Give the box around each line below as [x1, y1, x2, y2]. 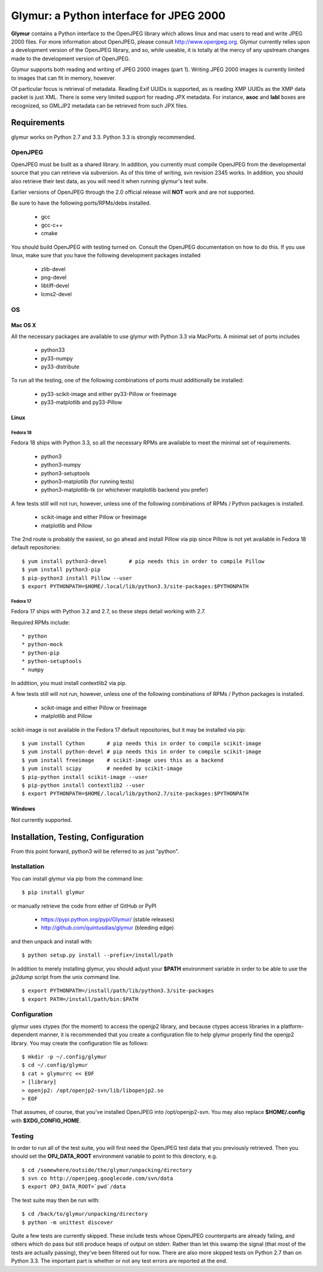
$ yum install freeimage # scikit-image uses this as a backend [22, 757, 224, 763]
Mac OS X [11, 322, 36, 329]
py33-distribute [41, 363, 80, 370]
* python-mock [22, 641, 63, 648]
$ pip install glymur [22, 889, 85, 896]
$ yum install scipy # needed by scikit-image [22, 765, 182, 772]
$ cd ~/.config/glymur [22, 1062, 89, 1069]
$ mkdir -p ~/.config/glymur [22, 1054, 107, 1060]
